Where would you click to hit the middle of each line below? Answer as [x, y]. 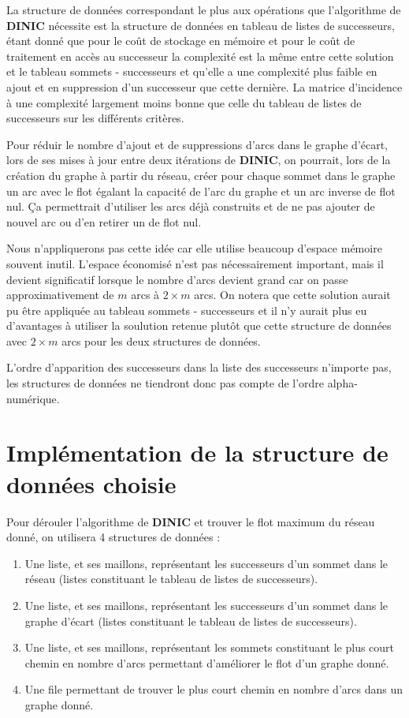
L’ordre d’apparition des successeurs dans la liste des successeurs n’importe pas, [199, 367]
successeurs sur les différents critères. [95, 118]
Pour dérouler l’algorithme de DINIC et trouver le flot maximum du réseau [191, 521]
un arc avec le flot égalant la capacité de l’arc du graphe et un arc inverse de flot [201, 191]
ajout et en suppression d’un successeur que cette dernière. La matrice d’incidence [204, 86]
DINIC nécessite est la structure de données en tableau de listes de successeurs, [201, 25]
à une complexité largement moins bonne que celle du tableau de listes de [184, 102]
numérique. [33, 398]
